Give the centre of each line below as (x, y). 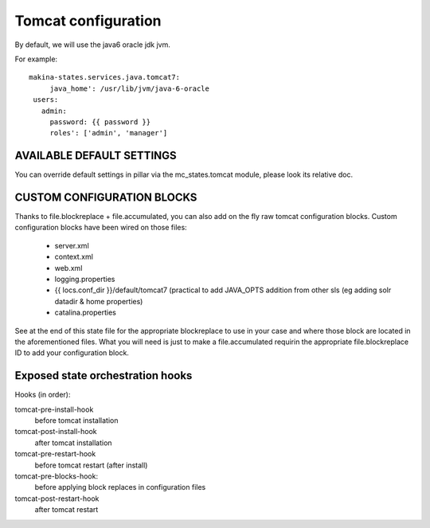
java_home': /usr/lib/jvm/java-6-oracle (130, 88)
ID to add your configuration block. (72, 353)
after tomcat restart (66, 510)
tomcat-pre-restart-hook (55, 454)
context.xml (74, 257)
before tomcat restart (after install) (91, 465)
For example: (36, 59)
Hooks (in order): (43, 395)
